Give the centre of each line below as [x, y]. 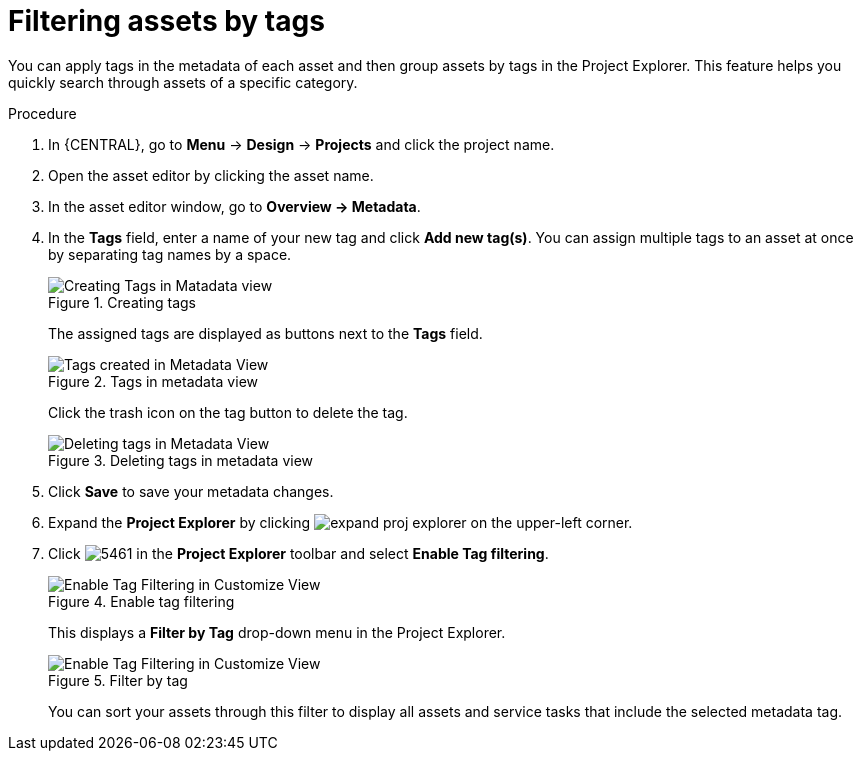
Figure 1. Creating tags [122, 302]
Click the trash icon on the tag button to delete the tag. [228, 412]
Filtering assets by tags [166, 21]
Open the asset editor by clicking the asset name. [211, 175]
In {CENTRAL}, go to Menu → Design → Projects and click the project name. [301, 144]
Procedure [42, 113]
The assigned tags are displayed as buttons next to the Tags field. [265, 333]
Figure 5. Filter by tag [118, 680]
